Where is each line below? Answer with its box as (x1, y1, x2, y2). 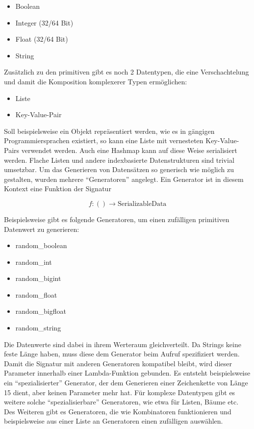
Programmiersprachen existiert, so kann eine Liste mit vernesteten (4, 135, 203, 146)
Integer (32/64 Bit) (15, 17, 74, 27)
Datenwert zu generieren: (4, 224, 79, 234)
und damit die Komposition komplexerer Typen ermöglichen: (4, 76, 187, 86)
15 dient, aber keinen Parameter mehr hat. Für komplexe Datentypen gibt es (4, 387, 235, 397)
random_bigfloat (15, 306, 66, 316)
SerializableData (117, 200, 167, 207)
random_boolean (15, 240, 67, 251)
